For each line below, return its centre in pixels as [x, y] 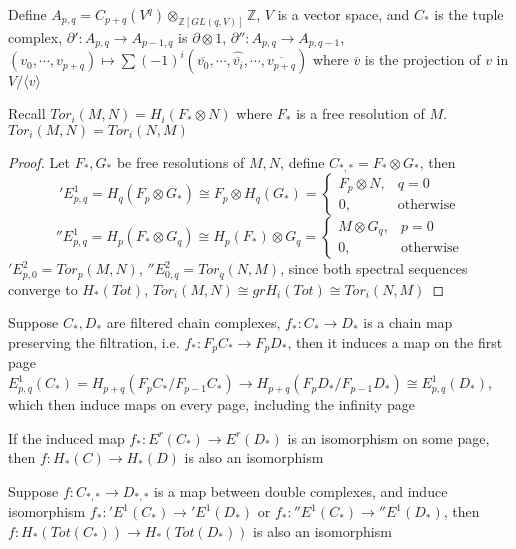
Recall [27, 113]
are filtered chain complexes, [193, 322]
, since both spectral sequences [374, 268]
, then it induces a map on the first [395, 342]
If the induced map [66, 437]
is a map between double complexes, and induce [301, 490]
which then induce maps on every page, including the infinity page [211, 404]
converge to [43, 288]
